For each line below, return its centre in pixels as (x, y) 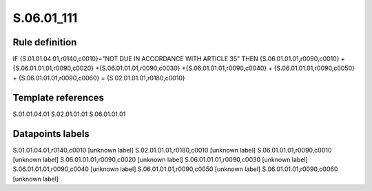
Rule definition (45, 42)
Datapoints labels (51, 134)
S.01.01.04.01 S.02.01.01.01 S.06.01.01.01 (69, 114)
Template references (59, 97)
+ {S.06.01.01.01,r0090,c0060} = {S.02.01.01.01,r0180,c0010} (99, 78)
